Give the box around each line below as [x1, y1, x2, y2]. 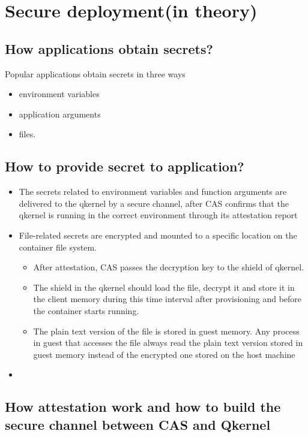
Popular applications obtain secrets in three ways [5, 67, 186, 80]
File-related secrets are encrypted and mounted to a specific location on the [19, 228, 297, 241]
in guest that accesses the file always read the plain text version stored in [33, 336, 303, 349]
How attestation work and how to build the [5, 397, 281, 416]
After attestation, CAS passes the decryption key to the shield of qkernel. [33, 261, 304, 273]
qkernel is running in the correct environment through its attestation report [19, 209, 298, 221]
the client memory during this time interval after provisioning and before [33, 293, 302, 305]
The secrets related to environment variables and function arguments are [19, 185, 287, 198]
